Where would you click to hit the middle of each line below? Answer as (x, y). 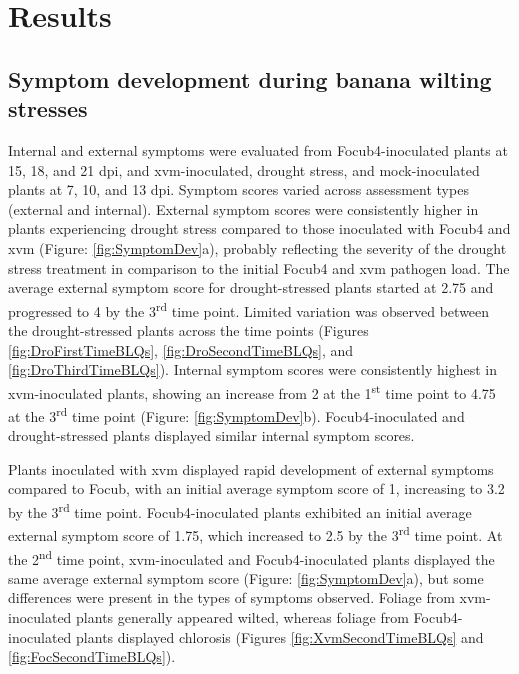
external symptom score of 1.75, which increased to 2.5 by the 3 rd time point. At (255, 533)
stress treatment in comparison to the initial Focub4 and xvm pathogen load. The (259, 267)
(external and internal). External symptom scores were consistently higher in (243, 208)
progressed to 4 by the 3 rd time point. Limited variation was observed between (249, 309)
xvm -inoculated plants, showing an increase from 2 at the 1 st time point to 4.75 (252, 391)
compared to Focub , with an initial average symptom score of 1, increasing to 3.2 (256, 488)
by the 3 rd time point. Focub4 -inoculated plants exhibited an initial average (240, 510)
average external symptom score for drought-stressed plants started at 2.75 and (251, 287)
